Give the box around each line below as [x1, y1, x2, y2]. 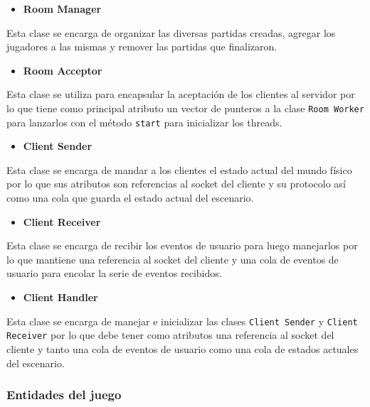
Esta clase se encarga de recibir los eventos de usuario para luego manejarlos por [6, 238, 358, 253]
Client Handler [23, 290, 98, 305]
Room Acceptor [23, 63, 102, 77]
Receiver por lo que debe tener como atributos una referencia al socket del [6, 327, 334, 342]
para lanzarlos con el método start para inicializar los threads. [6, 114, 282, 129]
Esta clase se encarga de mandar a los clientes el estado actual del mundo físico [6, 162, 352, 177]
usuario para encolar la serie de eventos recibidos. [6, 266, 222, 281]
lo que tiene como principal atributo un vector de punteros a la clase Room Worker [6, 100, 364, 115]
